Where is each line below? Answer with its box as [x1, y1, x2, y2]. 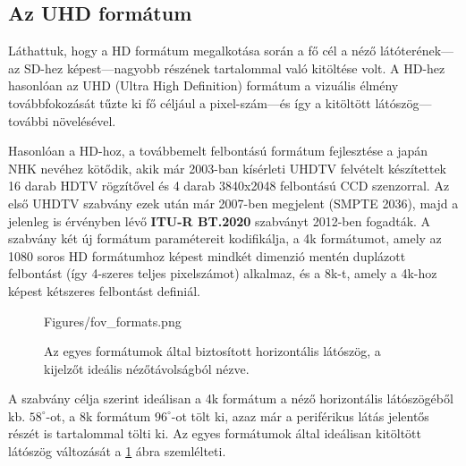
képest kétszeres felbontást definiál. [8, 281, 200, 300]
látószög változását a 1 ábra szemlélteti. [8, 442, 226, 461]
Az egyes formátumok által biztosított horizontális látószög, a [44, 342, 381, 360]
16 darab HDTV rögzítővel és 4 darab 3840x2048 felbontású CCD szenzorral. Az [8, 176, 450, 195]
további [8, 111, 49, 130]
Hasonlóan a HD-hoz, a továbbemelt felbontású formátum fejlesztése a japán [8, 141, 428, 160]
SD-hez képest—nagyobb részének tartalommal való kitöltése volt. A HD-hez [23, 58, 445, 77]
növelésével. [52, 111, 116, 130]
